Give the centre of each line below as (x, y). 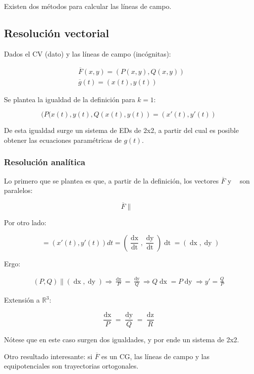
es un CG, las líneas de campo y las (155, 356)
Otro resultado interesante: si (48, 356)
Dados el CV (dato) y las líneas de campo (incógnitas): (88, 53)
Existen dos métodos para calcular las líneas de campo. (88, 6)
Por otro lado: (25, 222)
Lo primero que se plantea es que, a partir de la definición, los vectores (111, 180)
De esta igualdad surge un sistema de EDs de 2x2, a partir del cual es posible (122, 130)
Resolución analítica (45, 162)
